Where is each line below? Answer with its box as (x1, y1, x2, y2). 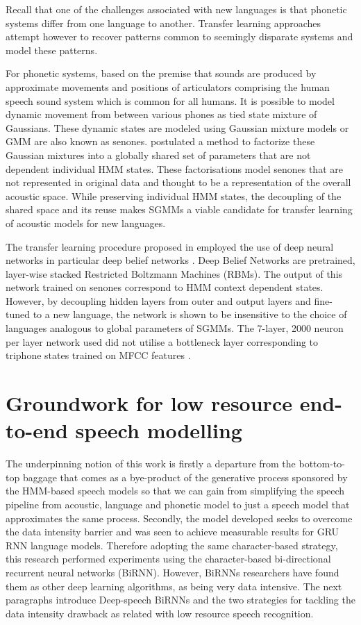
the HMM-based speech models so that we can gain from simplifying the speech (6, 483, 345, 498)
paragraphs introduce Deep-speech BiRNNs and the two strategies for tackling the (6, 592, 355, 607)
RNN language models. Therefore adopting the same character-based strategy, (6, 537, 338, 552)
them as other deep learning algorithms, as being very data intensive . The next (6, 578, 342, 593)
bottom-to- (299, 456, 345, 471)
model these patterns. (6, 42, 98, 57)
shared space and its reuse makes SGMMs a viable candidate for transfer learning (6, 202, 353, 217)
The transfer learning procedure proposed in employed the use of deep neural (6, 239, 334, 253)
